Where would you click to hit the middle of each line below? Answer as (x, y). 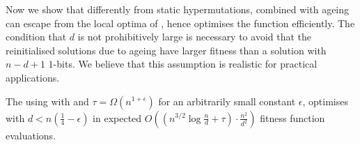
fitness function (292, 117)
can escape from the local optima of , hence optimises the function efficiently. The (180, 23)
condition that (36, 37)
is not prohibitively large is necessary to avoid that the (195, 37)
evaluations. (31, 135)
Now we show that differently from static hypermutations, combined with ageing (178, 9)
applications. (33, 77)
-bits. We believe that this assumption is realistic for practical (185, 64)
